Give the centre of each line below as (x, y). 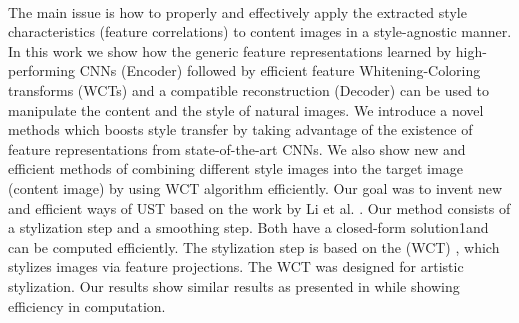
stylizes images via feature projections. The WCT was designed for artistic (236, 266)
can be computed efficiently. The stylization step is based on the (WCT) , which (254, 246)
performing (41, 70)
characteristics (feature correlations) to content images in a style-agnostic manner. (260, 31)
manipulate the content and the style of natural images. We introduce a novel (246, 109)
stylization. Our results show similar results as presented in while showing (234, 285)
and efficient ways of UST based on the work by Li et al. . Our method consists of (259, 207)
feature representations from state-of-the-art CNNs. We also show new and (237, 148)
